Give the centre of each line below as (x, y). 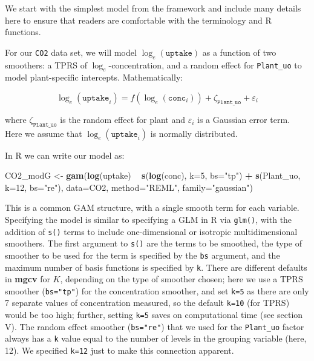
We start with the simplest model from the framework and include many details (153, 8)
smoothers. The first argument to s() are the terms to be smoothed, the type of (154, 243)
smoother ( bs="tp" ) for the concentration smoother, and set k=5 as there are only (157, 290)
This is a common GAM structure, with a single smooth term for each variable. (152, 207)
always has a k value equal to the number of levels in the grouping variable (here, (156, 338)
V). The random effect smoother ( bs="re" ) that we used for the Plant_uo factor (155, 326)
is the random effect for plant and (123, 119)
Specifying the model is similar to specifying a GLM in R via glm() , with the (149, 219)
